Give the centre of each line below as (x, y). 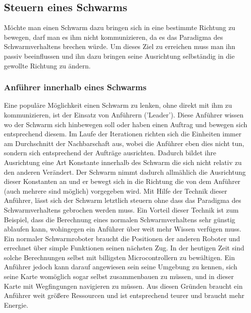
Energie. (16, 305)
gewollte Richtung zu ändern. (47, 65)
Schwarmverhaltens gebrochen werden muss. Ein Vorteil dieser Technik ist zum (121, 209)
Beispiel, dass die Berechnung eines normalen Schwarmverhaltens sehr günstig (120, 219)
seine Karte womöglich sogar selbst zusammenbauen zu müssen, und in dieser (119, 276)
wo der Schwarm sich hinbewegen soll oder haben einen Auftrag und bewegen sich (126, 124)
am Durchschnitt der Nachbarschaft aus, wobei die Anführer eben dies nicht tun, (124, 143)
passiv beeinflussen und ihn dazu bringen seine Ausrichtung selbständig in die (119, 56)
